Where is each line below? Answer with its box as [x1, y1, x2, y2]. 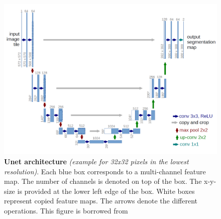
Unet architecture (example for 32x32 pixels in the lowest [4, 156, 189, 166]
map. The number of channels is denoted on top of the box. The [4, 176, 202, 186]
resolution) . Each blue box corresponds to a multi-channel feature [4, 166, 206, 176]
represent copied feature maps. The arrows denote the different [4, 195, 198, 206]
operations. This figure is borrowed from [4, 205, 128, 215]
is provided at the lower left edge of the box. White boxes [17, 185, 195, 196]
